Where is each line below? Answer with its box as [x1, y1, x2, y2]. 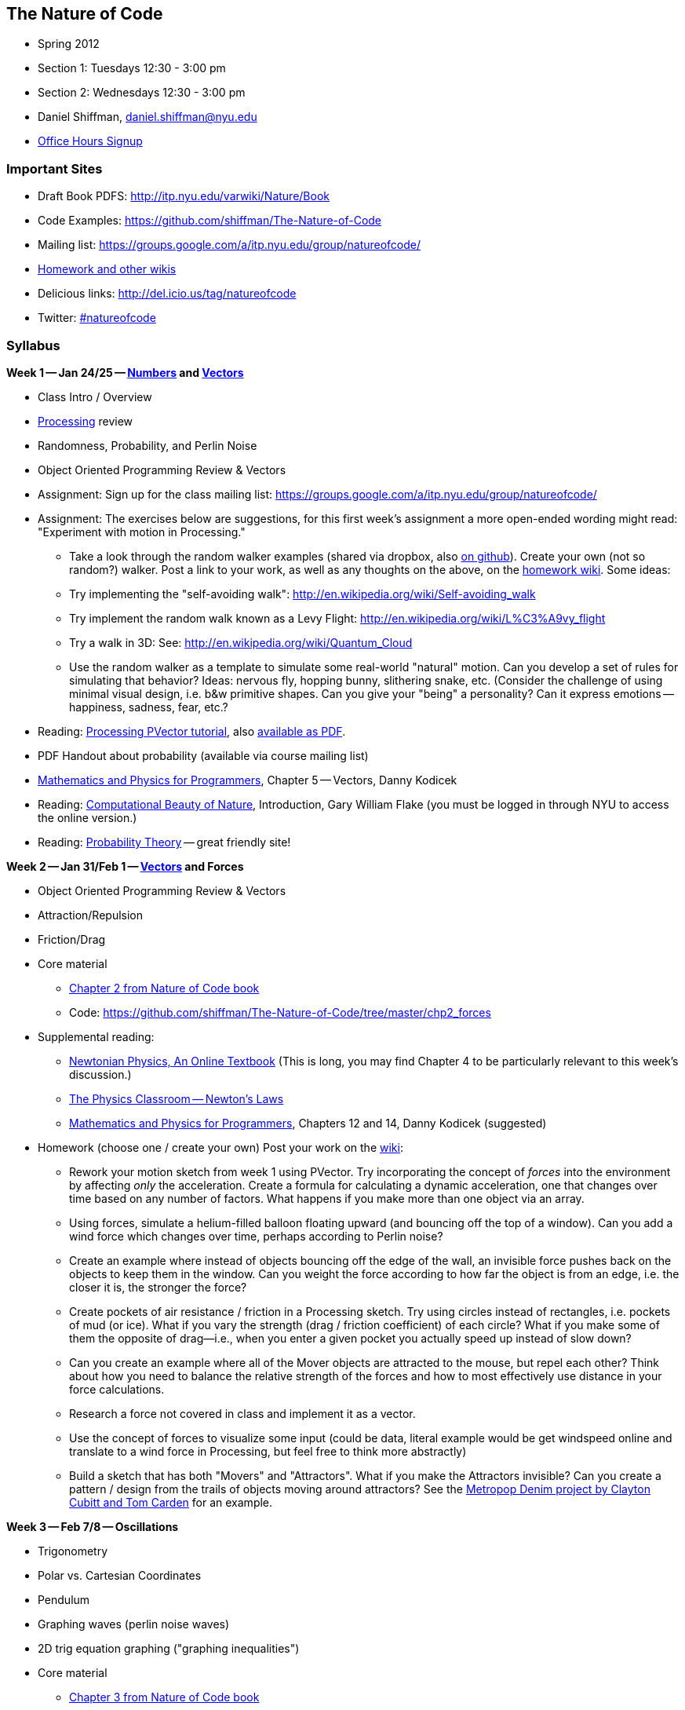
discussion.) [69, 1067, 132, 1081]
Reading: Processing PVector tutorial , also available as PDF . [38, 724, 346, 738]
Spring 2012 [38, 37, 100, 51]
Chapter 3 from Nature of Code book [69, 1690, 260, 1704]
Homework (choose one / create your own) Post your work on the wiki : [38, 1140, 403, 1154]
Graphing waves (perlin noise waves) [38, 1617, 230, 1631]
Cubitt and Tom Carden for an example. [69, 1495, 273, 1509]
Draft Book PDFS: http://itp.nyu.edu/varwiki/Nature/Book [38, 189, 330, 203]
